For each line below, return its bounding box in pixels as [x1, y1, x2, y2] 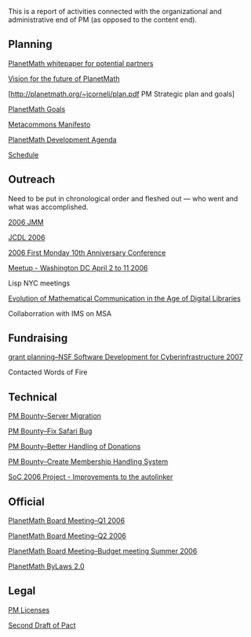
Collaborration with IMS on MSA [8, 308, 112, 318]
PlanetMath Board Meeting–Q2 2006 [8, 531, 127, 541]
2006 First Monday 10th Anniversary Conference [8, 248, 166, 257]
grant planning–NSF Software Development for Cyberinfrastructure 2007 [8, 352, 243, 362]
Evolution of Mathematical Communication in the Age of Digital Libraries [8, 293, 241, 303]
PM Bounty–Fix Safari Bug [8, 426, 93, 436]
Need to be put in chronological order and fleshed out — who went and [8, 193, 238, 203]
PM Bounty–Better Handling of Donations [8, 442, 141, 451]
